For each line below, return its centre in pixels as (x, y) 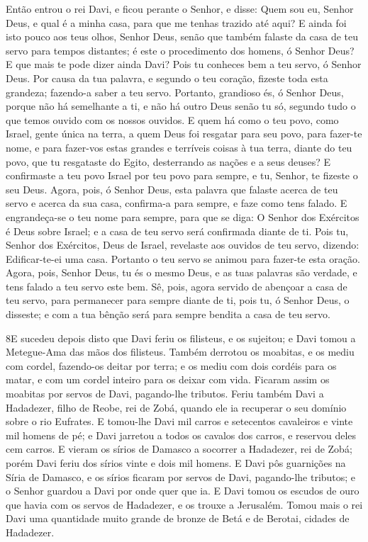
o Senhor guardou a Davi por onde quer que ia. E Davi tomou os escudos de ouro (183, 491)
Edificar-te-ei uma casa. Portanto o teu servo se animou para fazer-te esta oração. (183, 258)
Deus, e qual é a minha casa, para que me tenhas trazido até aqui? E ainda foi (176, 22)
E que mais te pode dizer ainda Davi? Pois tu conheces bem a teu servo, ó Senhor (184, 64)
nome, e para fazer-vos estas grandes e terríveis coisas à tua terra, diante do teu (179, 147)
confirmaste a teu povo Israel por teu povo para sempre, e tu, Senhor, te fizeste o (182, 175)
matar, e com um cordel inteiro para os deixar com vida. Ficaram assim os (168, 379)
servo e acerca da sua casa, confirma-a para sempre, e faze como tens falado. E (177, 203)
